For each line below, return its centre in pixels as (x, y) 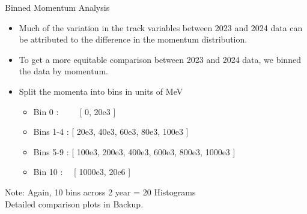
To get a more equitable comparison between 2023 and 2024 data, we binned (160, 59)
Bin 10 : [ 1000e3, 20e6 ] (82, 172)
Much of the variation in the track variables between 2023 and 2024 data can (161, 27)
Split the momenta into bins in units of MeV (101, 91)
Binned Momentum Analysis (57, 7)
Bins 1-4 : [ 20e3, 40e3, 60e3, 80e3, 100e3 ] (111, 132)
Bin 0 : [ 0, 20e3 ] (74, 111)
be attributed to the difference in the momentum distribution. (133, 39)
